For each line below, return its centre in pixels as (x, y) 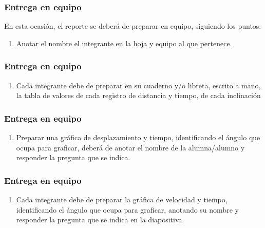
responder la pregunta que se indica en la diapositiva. (100, 220)
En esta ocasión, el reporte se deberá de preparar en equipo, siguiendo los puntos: (133, 26)
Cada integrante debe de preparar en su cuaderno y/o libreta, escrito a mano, (138, 85)
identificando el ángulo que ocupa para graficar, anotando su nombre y (127, 209)
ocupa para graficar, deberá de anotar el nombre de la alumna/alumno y (130, 147)
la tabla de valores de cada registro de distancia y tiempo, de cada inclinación (138, 95)
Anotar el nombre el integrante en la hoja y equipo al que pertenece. (124, 43)
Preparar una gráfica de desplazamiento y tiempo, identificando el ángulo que (138, 137)
